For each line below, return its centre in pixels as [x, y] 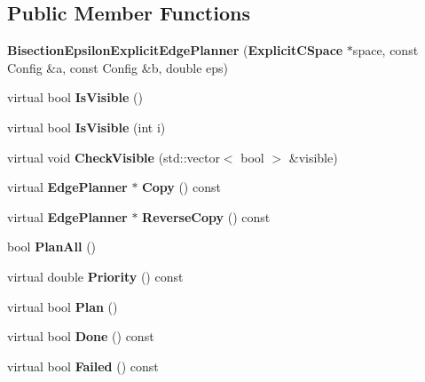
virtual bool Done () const [81, 336]
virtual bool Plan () [63, 306]
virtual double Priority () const [95, 276]
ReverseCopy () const [206, 216]
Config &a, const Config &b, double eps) [118, 67]
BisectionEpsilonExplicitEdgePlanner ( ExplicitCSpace [175, 50]
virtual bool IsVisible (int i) [87, 127]
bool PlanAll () [52, 247]
